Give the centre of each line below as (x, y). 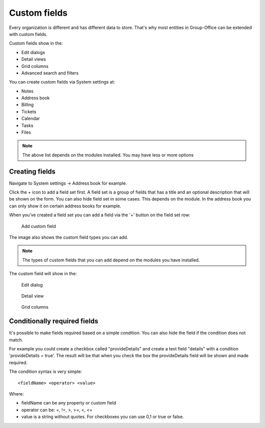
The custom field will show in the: (43, 274)
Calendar (31, 118)
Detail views (34, 59)
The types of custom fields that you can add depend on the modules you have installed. (111, 260)
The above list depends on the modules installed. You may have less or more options (108, 155)
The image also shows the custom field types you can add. (69, 237)
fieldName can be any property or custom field (69, 403)
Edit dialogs (33, 52)
